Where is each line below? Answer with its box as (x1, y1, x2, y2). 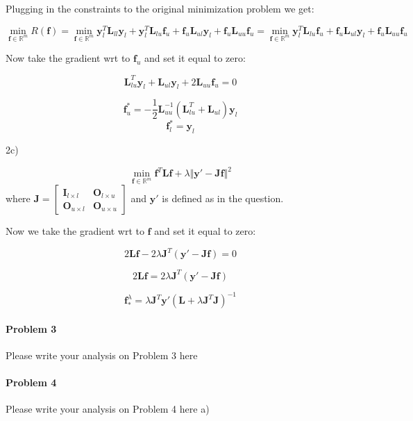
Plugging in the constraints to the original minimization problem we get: (6, 1, 314, 15)
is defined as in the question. (162, 190, 284, 205)
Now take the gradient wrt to (6, 51, 130, 65)
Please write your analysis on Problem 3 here (6, 347, 198, 362)
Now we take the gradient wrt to (6, 223, 144, 238)
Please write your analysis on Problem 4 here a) (6, 402, 210, 416)
